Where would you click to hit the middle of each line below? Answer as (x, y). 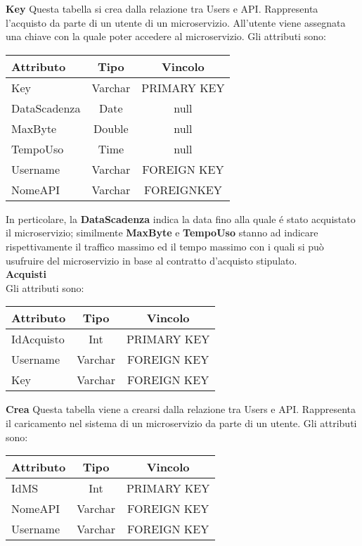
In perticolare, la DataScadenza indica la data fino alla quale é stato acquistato (181, 218)
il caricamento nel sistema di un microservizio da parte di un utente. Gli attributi (181, 423)
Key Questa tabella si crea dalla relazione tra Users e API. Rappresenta (162, 8)
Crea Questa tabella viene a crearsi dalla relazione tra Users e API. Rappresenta (181, 409)
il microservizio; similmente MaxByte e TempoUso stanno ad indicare (162, 233)
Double (111, 128)
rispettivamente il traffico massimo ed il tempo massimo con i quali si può (165, 246)
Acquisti (26, 274)
